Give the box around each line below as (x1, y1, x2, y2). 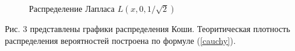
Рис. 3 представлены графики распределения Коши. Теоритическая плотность (5, 23, 290, 34)
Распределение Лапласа (29, 2, 115, 14)
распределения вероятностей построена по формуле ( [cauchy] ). (5, 34, 236, 46)
